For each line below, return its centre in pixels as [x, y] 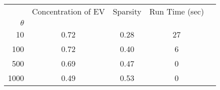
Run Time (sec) [176, 11]
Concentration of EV [68, 11]
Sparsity [127, 11]
